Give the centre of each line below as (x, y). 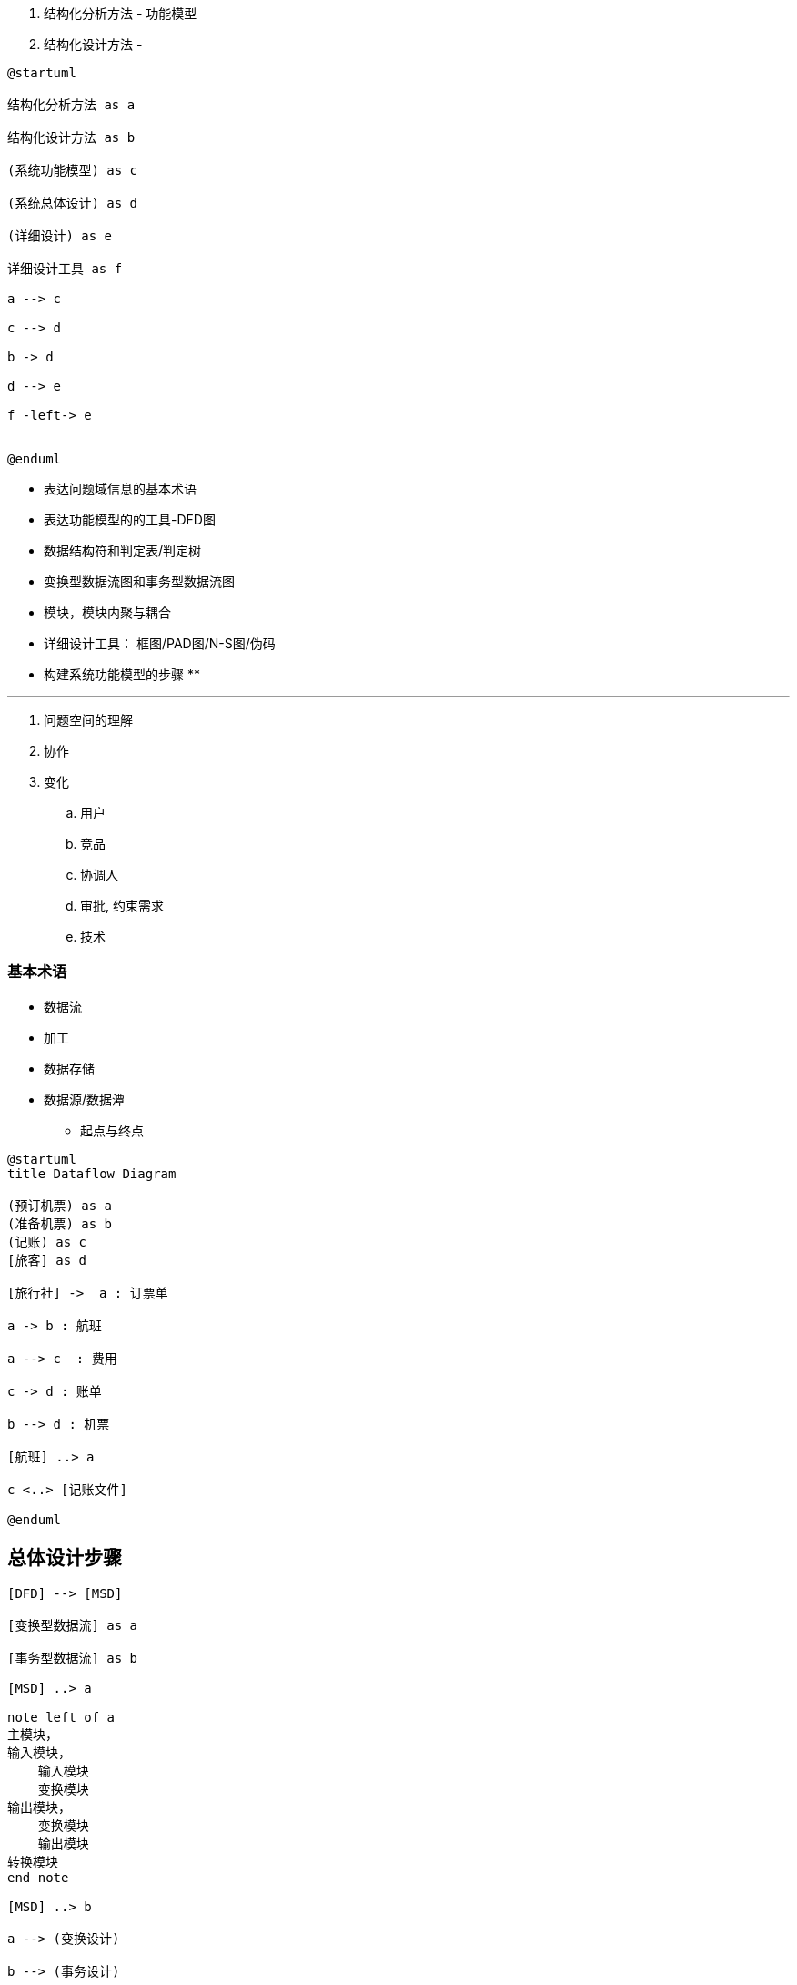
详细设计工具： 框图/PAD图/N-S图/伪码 (160, 643)
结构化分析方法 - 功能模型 (121, 13)
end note (38, 1877)
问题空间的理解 (88, 720)
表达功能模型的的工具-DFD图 (130, 519)
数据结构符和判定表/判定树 (123, 550)
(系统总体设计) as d (73, 203)
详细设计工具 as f (65, 269)
